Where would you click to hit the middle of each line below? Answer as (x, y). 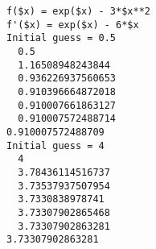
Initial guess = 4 (55, 145)
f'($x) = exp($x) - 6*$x (73, 25)
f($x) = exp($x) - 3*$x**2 (78, 11)
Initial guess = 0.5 (62, 38)
